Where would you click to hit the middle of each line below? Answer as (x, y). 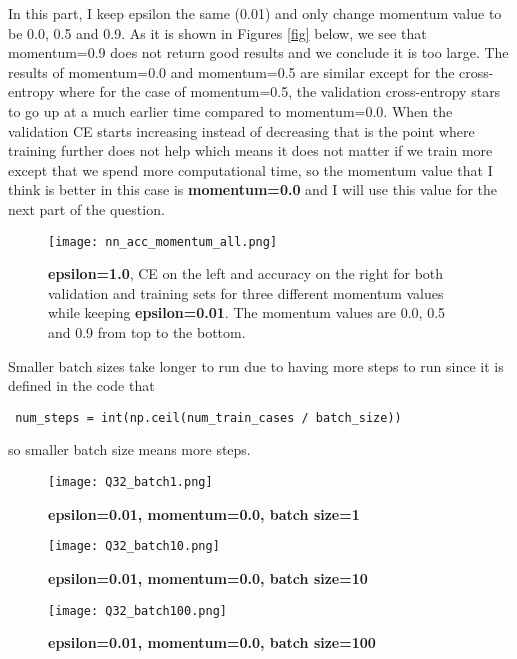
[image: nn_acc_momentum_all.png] (163, 241)
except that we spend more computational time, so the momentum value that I (250, 169)
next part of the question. (86, 208)
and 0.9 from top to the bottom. (147, 331)
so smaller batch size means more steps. (129, 449)
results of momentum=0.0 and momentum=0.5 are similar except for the (231, 71)
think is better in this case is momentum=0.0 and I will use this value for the (253, 189)
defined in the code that (81, 385)
